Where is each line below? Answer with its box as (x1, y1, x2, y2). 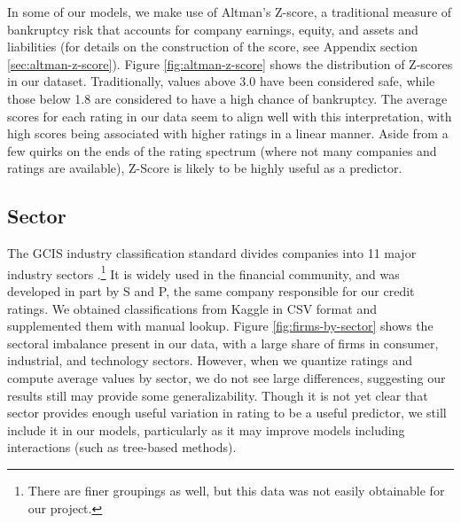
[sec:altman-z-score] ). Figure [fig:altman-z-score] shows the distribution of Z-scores (7, 54, 453, 73)
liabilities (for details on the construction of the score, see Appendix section (7, 37, 418, 56)
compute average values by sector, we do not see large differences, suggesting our (7, 368, 446, 386)
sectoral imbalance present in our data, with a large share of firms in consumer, (7, 333, 439, 352)
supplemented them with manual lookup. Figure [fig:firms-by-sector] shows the (7, 316, 434, 335)
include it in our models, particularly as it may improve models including (7, 420, 405, 439)
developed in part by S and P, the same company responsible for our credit (7, 281, 415, 300)
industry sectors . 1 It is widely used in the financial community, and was (7, 261, 400, 283)
